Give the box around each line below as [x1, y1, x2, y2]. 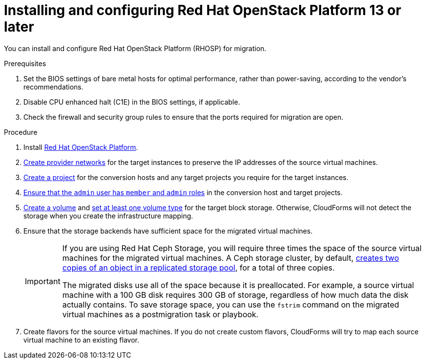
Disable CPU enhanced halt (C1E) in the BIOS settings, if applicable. [23, 97, 240, 106]
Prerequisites [4, 59, 46, 68]
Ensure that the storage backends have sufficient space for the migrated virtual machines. [23, 226, 313, 235]
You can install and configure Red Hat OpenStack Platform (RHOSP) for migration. [4, 44, 267, 53]
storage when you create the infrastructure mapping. [23, 211, 193, 220]
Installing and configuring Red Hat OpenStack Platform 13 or [4, 2, 402, 18]
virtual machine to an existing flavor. [23, 335, 139, 344]
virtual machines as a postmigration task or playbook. [62, 309, 259, 319]
